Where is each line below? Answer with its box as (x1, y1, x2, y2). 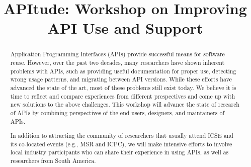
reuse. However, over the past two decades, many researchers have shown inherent (10, 58, 225, 67)
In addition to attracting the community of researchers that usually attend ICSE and (10, 131, 233, 140)
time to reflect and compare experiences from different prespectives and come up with (10, 92, 235, 100)
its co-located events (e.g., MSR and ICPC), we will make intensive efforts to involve (10, 139, 232, 148)
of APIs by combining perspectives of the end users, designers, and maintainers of (10, 108, 225, 117)
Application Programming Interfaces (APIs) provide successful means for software (10, 50, 225, 58)
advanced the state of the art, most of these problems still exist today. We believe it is (10, 83, 236, 92)
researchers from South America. (10, 156, 96, 165)
